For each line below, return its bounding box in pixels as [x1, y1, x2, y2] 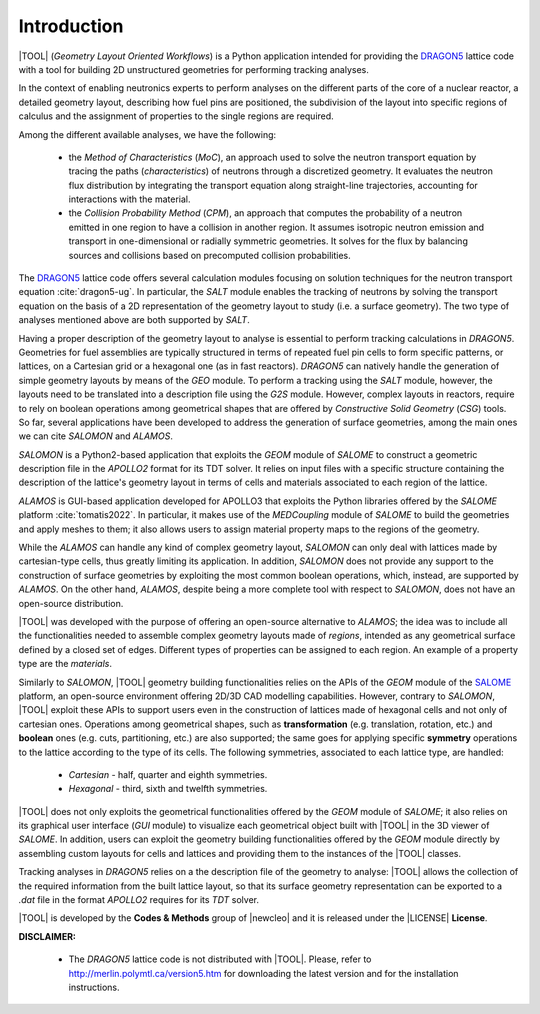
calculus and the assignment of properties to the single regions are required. [18, 110, 334, 122]
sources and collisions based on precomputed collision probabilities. [68, 249, 352, 261]
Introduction [18, 15, 124, 37]
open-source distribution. [18, 597, 124, 609]
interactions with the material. [68, 193, 191, 205]
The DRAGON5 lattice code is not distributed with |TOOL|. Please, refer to [68, 953, 372, 965]
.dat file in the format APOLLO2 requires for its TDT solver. [18, 894, 260, 906]
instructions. [68, 981, 120, 993]
